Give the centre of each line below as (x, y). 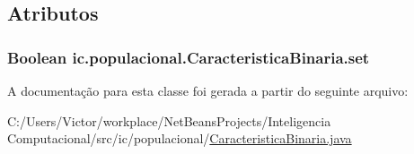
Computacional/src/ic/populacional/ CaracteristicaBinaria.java (180, 138)
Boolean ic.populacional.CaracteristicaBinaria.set (189, 57)
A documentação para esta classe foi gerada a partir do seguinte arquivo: (208, 90)
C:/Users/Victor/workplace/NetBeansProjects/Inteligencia (169, 120)
